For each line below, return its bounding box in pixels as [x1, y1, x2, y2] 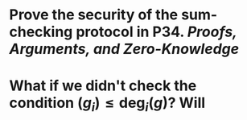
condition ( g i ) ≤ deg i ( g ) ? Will [9, 94, 206, 114]
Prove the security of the [9, 6, 179, 24]
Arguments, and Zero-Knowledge [9, 40, 240, 58]
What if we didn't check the [9, 77, 197, 95]
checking [9, 23, 73, 41]
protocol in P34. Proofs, [76, 23, 237, 41]
